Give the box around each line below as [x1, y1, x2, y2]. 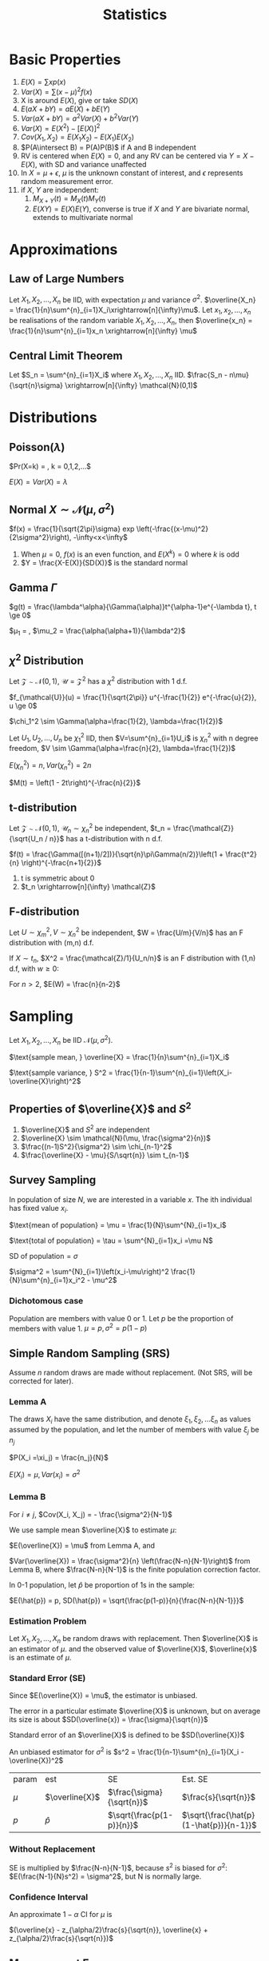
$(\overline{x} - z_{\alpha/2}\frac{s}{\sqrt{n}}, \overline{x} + [9, 1925, 208, 1935]
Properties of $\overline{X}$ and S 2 [9, 1100, 192, 1116]
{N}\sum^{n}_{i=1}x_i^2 [9, 1276, 85, 1285]
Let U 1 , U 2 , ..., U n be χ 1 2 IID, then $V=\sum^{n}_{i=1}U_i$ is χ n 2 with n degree [9, 732, 259, 745]
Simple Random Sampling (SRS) [9, 1346, 171, 1360]
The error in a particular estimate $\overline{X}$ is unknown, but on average [9, 1706, 261, 1715]
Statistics [102, 6, 168, 24]
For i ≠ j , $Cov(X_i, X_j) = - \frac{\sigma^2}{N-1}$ [9, 1509, 172, 1519]
